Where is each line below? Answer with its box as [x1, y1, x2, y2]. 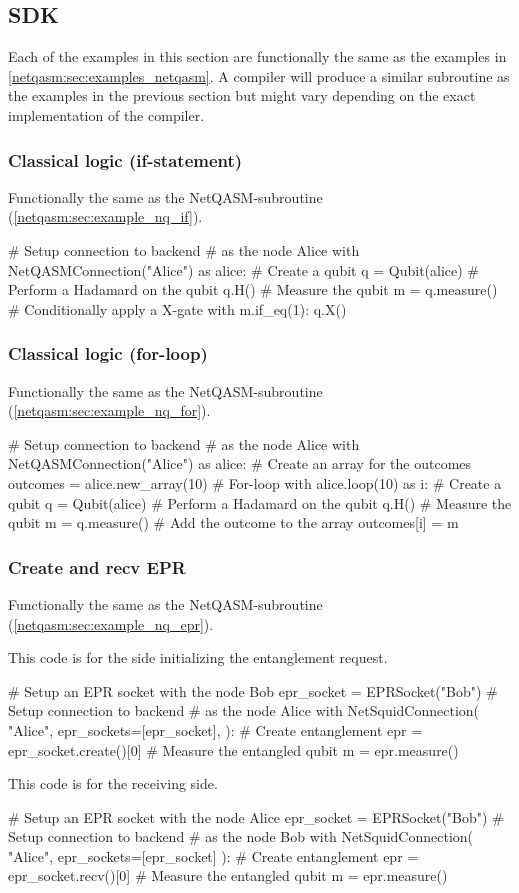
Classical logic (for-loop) [8, 341, 208, 366]
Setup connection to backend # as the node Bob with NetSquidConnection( [8, 826, 474, 847]
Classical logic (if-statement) [8, 147, 243, 172]
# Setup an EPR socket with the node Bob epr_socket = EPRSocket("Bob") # [8, 680, 498, 701]
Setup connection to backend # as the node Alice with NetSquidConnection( [8, 700, 480, 721]
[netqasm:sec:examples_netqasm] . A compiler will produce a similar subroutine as [8, 65, 510, 86]
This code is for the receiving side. [8, 773, 218, 794]
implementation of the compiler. [8, 104, 205, 125]
